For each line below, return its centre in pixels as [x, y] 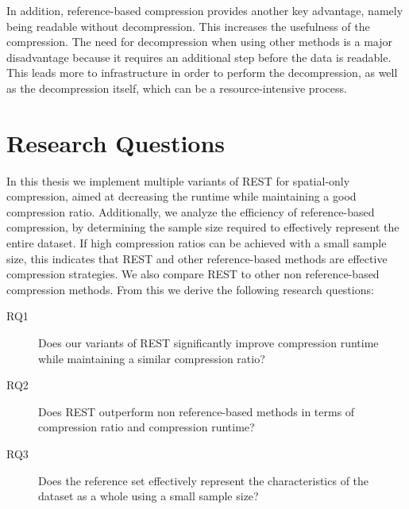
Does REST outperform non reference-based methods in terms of [197, 411]
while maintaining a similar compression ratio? [152, 358]
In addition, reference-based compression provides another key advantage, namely [205, 10]
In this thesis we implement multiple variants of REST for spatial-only [178, 180]
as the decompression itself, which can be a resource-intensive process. [177, 88]
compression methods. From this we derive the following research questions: [190, 289]
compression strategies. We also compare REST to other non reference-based [193, 274]
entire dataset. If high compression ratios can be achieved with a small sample [197, 243]
